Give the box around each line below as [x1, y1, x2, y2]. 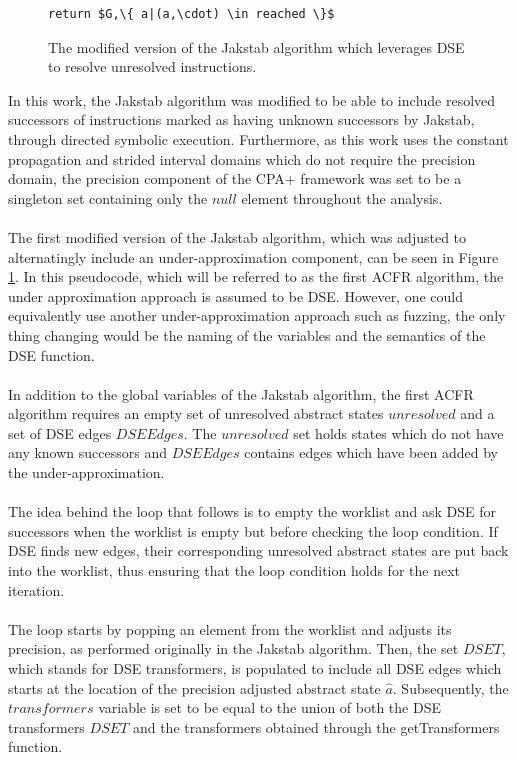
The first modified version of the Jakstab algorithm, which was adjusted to [8, 226, 467, 247]
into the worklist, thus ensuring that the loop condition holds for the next [8, 560, 460, 581]
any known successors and [8, 442, 167, 463]
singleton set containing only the [8, 187, 208, 208]
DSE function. [8, 344, 95, 365]
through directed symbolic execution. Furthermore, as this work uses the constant [8, 128, 509, 149]
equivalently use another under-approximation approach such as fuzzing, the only [8, 305, 506, 326]
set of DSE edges [8, 422, 112, 443]
